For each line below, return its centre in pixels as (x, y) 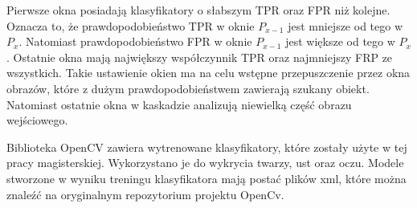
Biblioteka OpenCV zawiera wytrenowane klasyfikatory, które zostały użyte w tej (207, 147)
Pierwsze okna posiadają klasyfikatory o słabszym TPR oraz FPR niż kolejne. (198, 10)
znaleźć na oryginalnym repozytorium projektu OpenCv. (145, 194)
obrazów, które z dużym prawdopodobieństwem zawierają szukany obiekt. (188, 88)
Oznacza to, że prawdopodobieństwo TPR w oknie (131, 25)
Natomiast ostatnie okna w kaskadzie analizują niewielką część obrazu (179, 104)
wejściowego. (37, 120)
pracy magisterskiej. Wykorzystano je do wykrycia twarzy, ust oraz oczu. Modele (205, 163)
